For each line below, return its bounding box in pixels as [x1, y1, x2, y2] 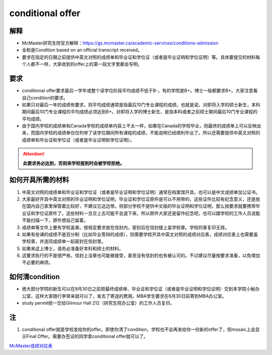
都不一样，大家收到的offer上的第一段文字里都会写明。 [30, 61, 143, 67]
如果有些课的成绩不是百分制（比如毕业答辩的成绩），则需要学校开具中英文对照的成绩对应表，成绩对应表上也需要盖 [22, 231, 258, 237]
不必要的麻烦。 [22, 259, 53, 265]
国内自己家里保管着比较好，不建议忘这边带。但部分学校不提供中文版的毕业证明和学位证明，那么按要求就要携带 [26, 203, 256, 209]
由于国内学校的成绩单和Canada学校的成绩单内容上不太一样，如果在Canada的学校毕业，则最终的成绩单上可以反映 [22, 123, 257, 129]
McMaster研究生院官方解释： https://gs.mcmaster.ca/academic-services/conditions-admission [22, 40, 219, 46]
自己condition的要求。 [22, 95, 68, 101]
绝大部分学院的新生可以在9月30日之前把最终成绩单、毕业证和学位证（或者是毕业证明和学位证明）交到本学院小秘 [22, 286, 255, 292]
